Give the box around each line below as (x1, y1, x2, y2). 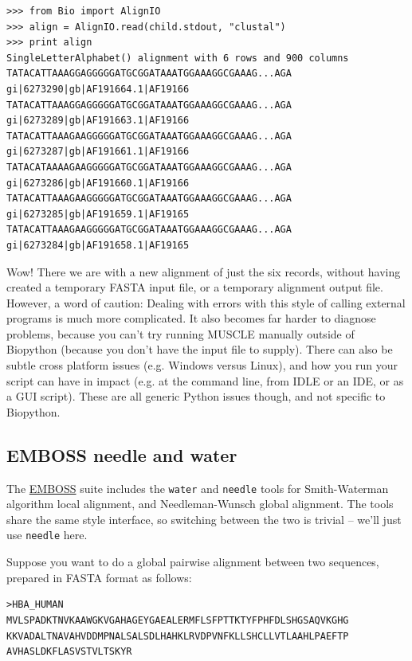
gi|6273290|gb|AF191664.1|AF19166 (6, 83, 190, 95)
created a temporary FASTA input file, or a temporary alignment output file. (6, 279, 383, 295)
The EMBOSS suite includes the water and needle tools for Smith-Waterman (6, 479, 389, 496)
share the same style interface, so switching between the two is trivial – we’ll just (6, 510, 402, 527)
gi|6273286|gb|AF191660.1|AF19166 (6, 177, 190, 189)
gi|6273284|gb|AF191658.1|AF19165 (6, 239, 190, 251)
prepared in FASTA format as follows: (6, 569, 192, 585)
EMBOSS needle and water (6, 442, 237, 467)
